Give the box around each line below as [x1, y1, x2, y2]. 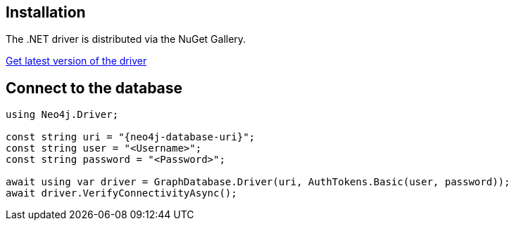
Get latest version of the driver [6, 55, 147, 67]
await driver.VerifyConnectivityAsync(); [6, 187, 237, 199]
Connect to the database [6, 79, 183, 97]
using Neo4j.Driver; [6, 109, 119, 121]
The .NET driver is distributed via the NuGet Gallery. [6, 33, 246, 46]
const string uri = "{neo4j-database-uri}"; [6, 131, 256, 143]
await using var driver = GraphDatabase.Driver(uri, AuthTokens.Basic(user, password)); [6, 176, 510, 188]
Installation [6, 4, 86, 21]
